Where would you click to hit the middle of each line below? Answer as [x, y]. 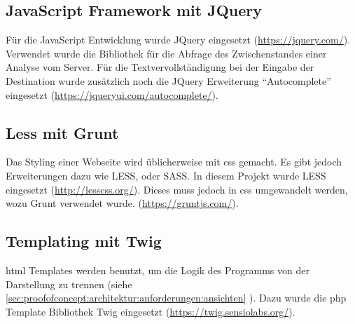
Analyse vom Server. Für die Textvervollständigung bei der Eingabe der [160, 67]
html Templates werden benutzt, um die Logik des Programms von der [158, 270]
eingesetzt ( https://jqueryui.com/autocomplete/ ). [112, 94]
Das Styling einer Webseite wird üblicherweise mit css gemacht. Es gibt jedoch [174, 162]
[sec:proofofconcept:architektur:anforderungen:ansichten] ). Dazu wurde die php [176, 298]
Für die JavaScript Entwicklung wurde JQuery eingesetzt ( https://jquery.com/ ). [178, 40]
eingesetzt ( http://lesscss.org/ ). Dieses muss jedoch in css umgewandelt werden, [177, 189]
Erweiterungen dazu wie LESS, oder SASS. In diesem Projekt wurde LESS [166, 175]
